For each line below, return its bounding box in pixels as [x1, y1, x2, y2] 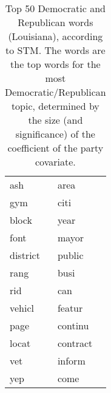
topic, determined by [11, 99, 99, 113]
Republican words [18, 15, 93, 29]
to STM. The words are [5, 43, 106, 57]
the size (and [28, 113, 83, 127]
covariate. [35, 155, 76, 169]
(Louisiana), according [8, 29, 103, 43]
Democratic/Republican [5, 85, 106, 99]
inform [57, 354, 86, 368]
